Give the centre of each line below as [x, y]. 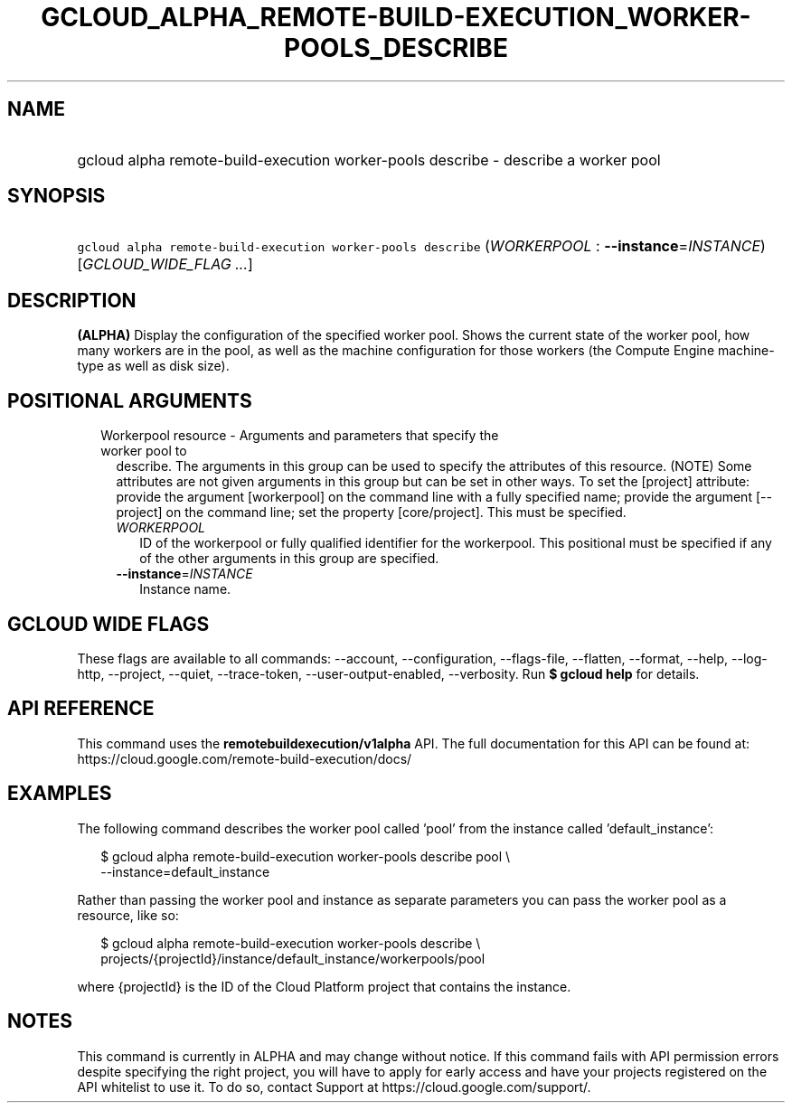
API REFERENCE [81, 709]
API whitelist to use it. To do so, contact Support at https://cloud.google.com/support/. [334, 1086]
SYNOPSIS [57, 196]
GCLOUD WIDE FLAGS [108, 624]
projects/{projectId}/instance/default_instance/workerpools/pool [293, 958]
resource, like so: [128, 915]
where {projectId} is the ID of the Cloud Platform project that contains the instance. [324, 986]
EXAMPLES [60, 794]
